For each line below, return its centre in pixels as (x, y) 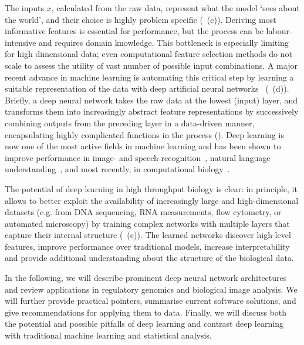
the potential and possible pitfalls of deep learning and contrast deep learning (144, 324)
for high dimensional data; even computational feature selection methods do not (148, 54)
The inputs (24, 8)
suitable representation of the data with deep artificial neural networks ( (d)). (147, 88)
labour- (279, 31)
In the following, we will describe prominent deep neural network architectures (146, 278)
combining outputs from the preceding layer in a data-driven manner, (130, 123)
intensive (21, 42)
